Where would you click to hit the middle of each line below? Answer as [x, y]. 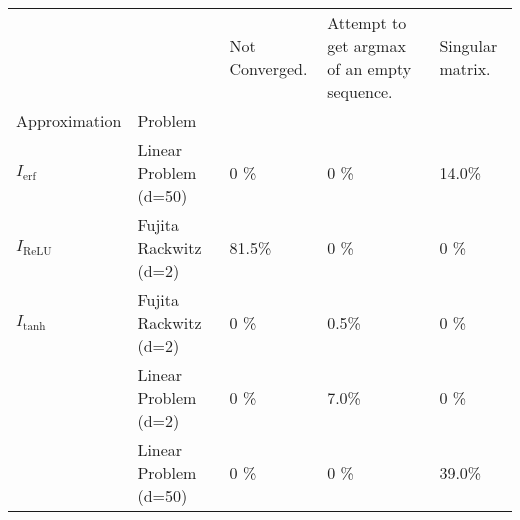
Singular [468, 45]
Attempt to [367, 22]
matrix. [465, 68]
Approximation [69, 120]
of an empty [369, 68]
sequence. [360, 91]
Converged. [268, 68]
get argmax [366, 45]
